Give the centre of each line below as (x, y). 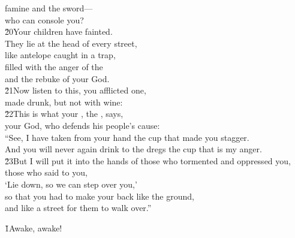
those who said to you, (46, 172)
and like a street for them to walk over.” (78, 208)
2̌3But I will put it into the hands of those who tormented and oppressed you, (148, 160)
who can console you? (44, 19)
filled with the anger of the (54, 66)
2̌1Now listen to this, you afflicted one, (76, 90)
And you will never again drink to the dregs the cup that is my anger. (133, 149)
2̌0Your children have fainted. (59, 31)
